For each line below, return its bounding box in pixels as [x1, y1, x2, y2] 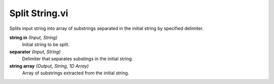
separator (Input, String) [9, 49, 61, 55]
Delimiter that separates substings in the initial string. [22, 56, 133, 62]
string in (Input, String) [9, 34, 58, 40]
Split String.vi [9, 8, 68, 19]
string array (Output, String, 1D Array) [9, 63, 89, 69]
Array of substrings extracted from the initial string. [22, 70, 129, 76]
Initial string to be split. [22, 41, 70, 48]
